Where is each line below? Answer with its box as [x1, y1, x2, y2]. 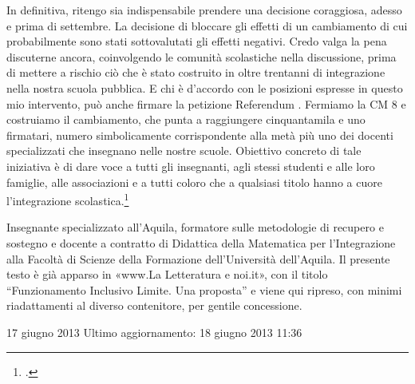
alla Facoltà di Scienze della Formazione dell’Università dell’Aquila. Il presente [6, 250, 390, 267]
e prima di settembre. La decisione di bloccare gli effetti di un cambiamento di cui [6, 17, 408, 34]
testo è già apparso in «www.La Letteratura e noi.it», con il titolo [6, 266, 328, 283]
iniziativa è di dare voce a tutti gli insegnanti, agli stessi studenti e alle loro [6, 157, 375, 174]
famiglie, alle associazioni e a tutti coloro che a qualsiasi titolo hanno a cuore [6, 173, 382, 190]
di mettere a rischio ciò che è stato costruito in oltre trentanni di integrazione [6, 64, 385, 81]
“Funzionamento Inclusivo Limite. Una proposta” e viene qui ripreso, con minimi [6, 281, 402, 298]
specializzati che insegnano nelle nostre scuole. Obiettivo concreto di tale [6, 142, 362, 159]
